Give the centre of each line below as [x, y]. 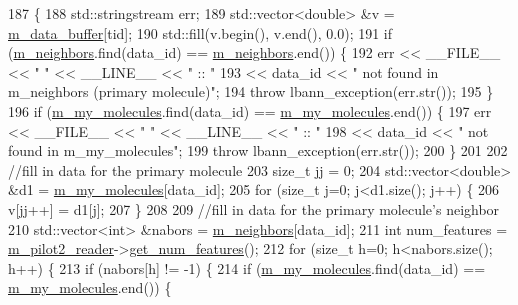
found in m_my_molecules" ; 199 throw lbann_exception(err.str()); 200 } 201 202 [258, 150]
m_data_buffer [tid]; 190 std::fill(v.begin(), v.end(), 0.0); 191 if [200, 32]
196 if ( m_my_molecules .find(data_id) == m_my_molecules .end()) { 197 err [250, 110]
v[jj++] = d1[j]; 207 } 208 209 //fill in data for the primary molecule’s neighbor [254, 208]
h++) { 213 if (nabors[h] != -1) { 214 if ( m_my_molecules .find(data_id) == [247, 267]
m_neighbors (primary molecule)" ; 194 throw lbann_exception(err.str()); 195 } [251, 91]
